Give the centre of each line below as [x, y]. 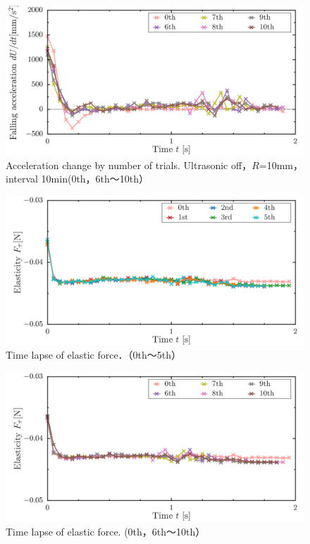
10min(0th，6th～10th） [95, 179]
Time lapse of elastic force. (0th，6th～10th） [106, 531]
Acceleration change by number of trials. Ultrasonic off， [129, 165]
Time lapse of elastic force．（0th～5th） [94, 355]
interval [22, 179]
